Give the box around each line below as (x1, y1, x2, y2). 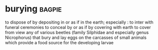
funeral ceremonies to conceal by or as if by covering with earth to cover (5, 24, 151, 30)
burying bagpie (5, 3, 62, 14)
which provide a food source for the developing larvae (5, 39, 114, 45)
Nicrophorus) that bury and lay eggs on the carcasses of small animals (5, 35, 147, 40)
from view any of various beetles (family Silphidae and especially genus (5, 29, 149, 35)
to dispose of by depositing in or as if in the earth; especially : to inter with (5, 19, 154, 25)
